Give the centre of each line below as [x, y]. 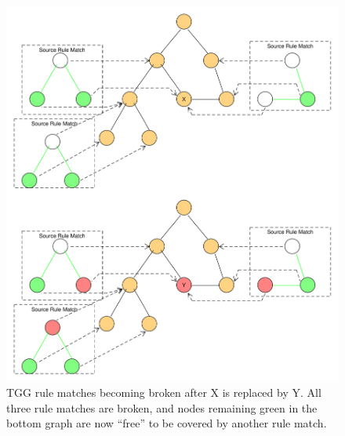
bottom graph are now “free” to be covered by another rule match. [167, 423]
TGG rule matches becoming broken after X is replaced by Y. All [164, 392]
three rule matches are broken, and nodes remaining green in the [162, 407]
